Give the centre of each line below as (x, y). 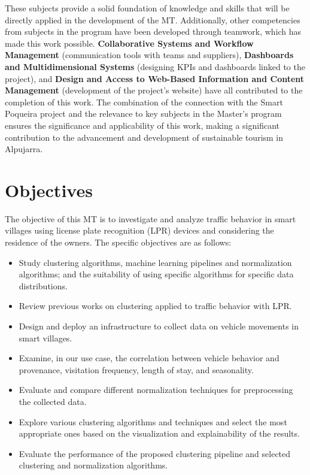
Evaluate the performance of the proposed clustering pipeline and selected (155, 453)
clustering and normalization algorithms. (93, 465)
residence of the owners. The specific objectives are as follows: (118, 242)
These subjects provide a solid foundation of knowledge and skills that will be (147, 8)
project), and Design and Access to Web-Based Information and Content (155, 78)
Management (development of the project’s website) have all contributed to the (154, 90)
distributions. (43, 285)
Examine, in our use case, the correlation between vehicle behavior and (149, 358)
